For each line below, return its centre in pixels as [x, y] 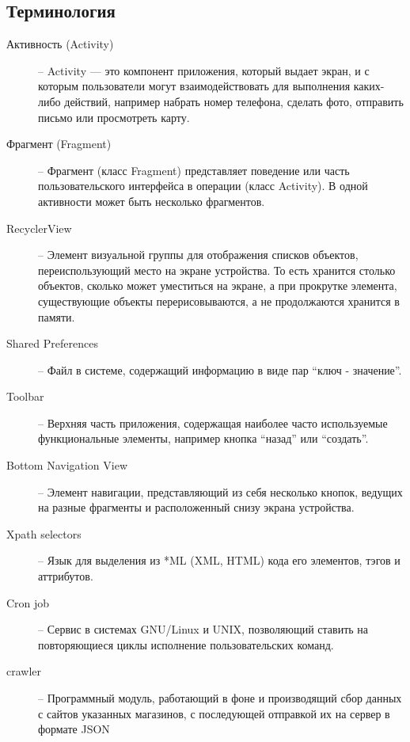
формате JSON [74, 729]
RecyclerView [39, 228]
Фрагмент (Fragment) [59, 144]
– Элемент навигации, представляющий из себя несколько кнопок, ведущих [220, 491]
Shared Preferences [52, 343]
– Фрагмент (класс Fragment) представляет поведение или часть [194, 170]
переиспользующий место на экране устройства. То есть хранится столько [217, 270]
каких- [369, 86]
